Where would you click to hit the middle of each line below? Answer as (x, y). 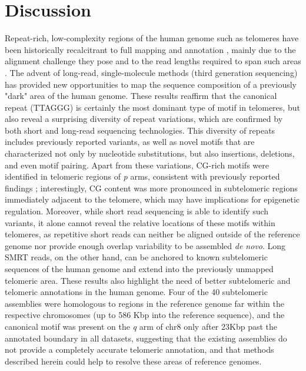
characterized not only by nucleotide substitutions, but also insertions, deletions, (150, 153)
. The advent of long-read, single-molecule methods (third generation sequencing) (151, 72)
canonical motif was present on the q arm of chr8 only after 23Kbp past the (141, 326)
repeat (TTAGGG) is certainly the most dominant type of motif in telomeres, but (152, 107)
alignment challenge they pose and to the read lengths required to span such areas (153, 61)
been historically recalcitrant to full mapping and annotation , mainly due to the (150, 49)
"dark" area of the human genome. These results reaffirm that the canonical (141, 96)
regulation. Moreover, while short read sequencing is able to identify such (137, 211)
